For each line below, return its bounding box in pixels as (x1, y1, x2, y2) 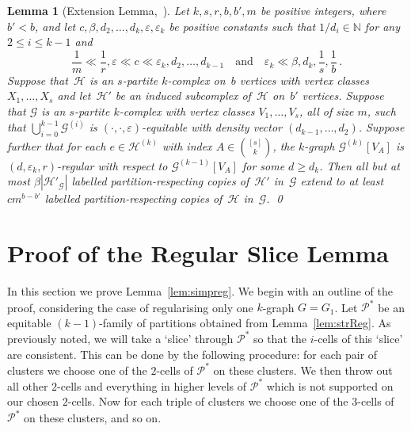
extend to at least (300, 173, 384, 189)
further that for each (7, 137, 106, 154)
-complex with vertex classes (119, 103, 255, 120)
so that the (253, 330, 306, 346)
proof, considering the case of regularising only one (7, 299, 253, 315)
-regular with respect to (56, 157, 168, 174)
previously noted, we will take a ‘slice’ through (7, 330, 234, 346)
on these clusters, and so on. (24, 409, 162, 425)
